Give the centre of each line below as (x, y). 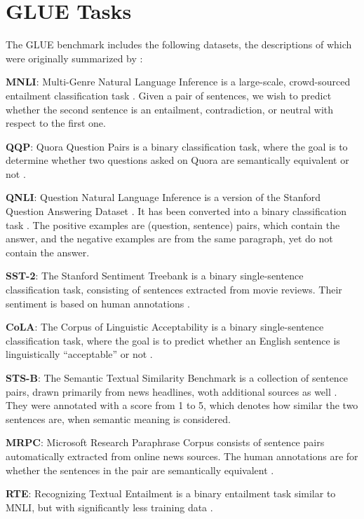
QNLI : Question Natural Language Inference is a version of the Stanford (163, 197)
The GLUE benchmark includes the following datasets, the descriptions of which (179, 44)
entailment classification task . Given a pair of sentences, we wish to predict (169, 95)
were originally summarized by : (74, 58)
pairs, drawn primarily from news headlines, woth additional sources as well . (171, 391)
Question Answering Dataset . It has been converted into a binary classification (176, 211)
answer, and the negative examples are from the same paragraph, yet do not (169, 238)
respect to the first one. (56, 123)
